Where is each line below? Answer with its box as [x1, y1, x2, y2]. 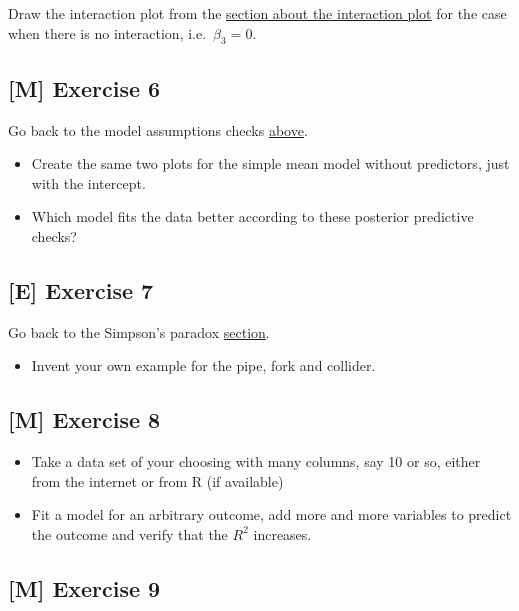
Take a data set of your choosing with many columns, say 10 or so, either [31, 451, 481, 472]
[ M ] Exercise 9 [8, 572, 161, 603]
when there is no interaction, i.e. [8, 22, 207, 43]
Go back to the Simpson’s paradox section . [8, 321, 270, 342]
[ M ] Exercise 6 [8, 72, 161, 103]
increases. [253, 523, 312, 544]
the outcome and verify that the [31, 523, 228, 544]
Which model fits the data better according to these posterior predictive [31, 206, 474, 227]
